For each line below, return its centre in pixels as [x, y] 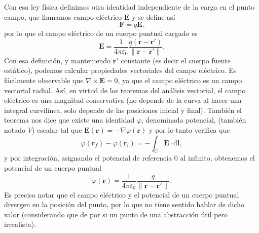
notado [15, 130]
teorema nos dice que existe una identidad [69, 120]
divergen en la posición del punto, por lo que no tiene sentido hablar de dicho [124, 204]
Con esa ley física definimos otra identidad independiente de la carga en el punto [129, 7]
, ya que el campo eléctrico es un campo [180, 80]
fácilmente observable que [44, 80]
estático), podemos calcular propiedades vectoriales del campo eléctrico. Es [120, 70]
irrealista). [20, 224]
